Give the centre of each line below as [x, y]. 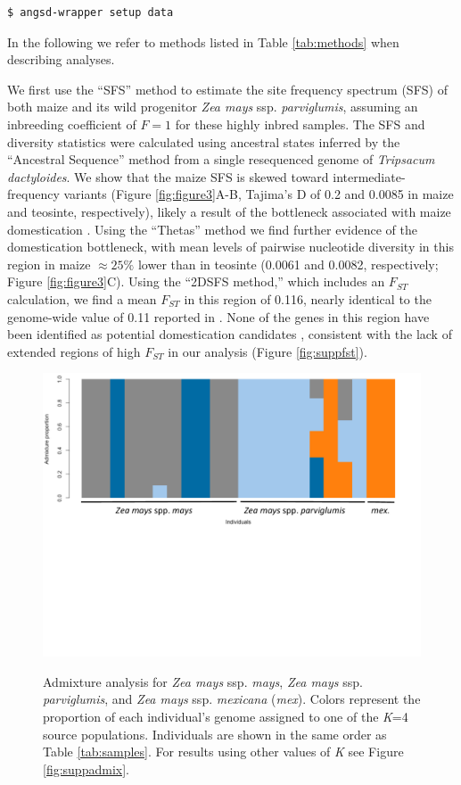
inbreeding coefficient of [72, 124]
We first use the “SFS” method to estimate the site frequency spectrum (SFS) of [227, 89]
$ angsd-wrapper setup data [91, 12]
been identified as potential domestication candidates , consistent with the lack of [230, 334]
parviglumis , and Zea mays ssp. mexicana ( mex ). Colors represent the [232, 699]
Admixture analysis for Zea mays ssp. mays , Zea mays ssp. [203, 681]
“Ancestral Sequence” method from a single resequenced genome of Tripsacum [221, 159]
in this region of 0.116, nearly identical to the [308, 298]
